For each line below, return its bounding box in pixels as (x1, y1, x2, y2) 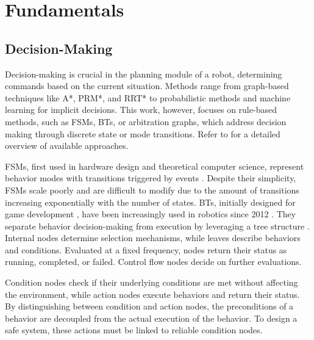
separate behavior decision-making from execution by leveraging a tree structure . (5, 219, 310, 232)
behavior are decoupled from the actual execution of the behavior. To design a (5, 311, 298, 324)
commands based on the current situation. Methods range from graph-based (5, 79, 289, 92)
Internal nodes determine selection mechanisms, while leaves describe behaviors (5, 231, 301, 244)
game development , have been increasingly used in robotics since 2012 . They (5, 208, 296, 220)
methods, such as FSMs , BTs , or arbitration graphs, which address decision (5, 115, 287, 128)
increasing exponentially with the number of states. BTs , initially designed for (5, 195, 296, 208)
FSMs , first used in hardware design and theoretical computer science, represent (5, 159, 304, 172)
